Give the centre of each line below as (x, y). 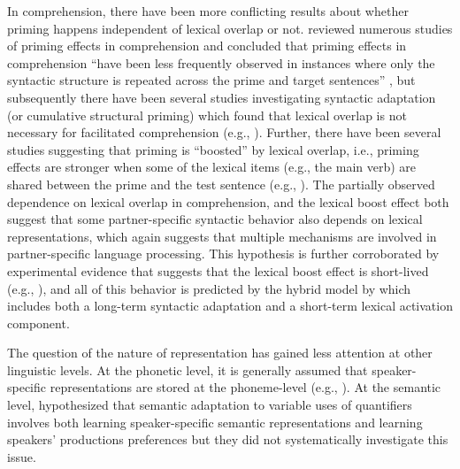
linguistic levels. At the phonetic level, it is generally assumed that (188, 369)
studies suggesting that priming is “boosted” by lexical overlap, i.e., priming (213, 149)
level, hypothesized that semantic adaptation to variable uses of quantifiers (210, 405)
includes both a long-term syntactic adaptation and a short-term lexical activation (230, 306)
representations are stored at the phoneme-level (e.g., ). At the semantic (245, 387)
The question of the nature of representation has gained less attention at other (220, 353)
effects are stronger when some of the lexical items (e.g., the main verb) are (212, 167)
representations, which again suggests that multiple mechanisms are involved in (222, 236)
